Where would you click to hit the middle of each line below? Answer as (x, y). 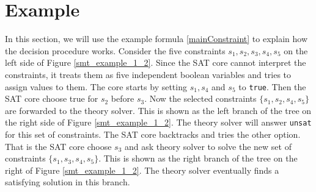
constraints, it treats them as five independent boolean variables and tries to (148, 74)
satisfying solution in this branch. (68, 182)
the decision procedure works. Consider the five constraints (115, 50)
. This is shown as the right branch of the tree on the (198, 158)
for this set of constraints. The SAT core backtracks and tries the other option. (153, 134)
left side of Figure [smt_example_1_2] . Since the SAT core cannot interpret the (156, 62)
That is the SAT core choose (58, 146)
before (123, 98)
